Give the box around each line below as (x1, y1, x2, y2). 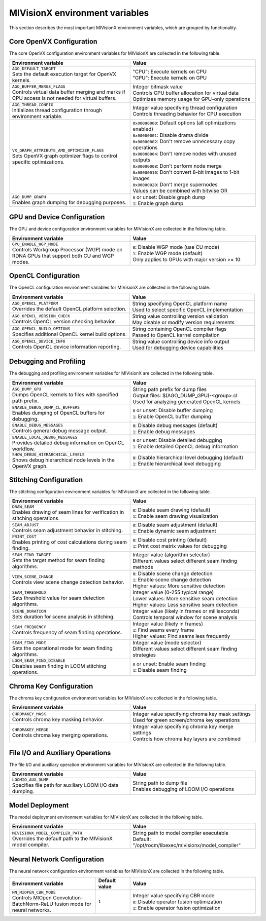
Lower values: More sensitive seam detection (133, 595, 238, 602)
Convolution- (52, 894, 83, 901)
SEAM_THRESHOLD (12, 590, 46, 595)
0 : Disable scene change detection (133, 570, 213, 577)
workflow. (12, 445, 35, 452)
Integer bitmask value (133, 83, 183, 90)
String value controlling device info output (132, 338, 230, 345)
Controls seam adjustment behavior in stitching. (12, 527, 123, 534)
